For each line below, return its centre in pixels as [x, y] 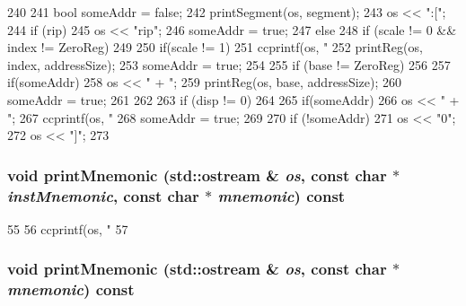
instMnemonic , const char [103, 195]
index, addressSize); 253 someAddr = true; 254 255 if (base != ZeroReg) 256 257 [229, 64]
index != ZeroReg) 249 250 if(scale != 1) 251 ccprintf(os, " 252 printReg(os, [215, 47]
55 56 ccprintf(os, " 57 [68, 228]
